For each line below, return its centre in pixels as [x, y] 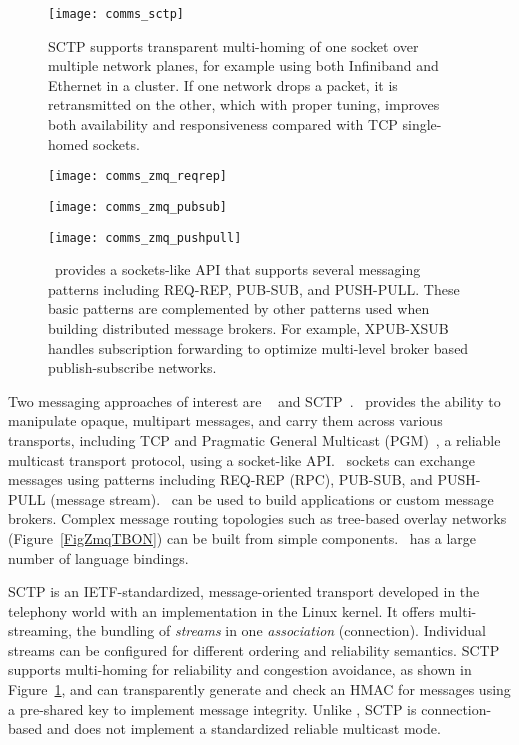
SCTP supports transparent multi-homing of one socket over [233, 45]
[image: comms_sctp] [116, 14]
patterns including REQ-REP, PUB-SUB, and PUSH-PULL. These [254, 288]
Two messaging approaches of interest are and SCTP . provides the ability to [254, 400]
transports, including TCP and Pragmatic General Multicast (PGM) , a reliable [254, 439]
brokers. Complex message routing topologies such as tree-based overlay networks [257, 518]
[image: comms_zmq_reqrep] [137, 176]
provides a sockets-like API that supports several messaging [237, 269]
